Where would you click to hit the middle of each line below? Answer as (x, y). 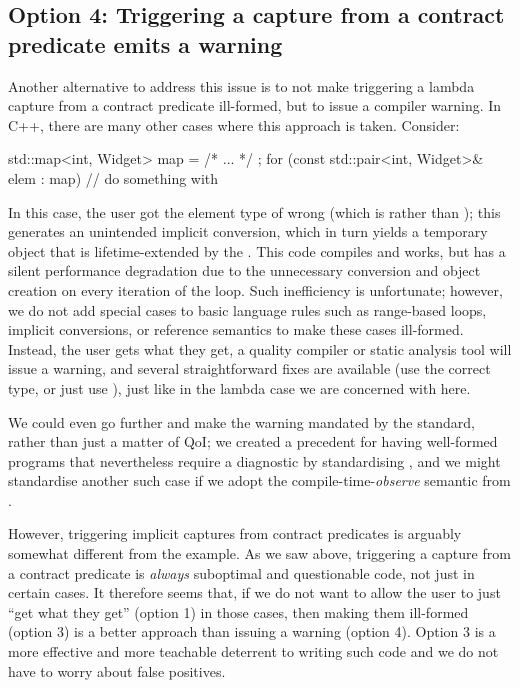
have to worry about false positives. (117, 670)
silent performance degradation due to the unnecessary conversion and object (244, 270)
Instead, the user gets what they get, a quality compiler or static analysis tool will (260, 348)
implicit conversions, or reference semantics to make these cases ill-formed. (236, 329)
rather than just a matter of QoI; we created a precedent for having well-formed (253, 441)
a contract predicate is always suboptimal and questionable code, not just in (241, 572)
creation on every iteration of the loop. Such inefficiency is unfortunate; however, (255, 289)
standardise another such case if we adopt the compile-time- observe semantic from (259, 480)
